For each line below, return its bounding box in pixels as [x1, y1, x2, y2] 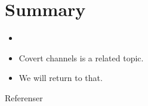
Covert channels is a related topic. [18, 51, 144, 64]
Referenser [5, 91, 43, 104]
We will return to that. [18, 71, 103, 84]
